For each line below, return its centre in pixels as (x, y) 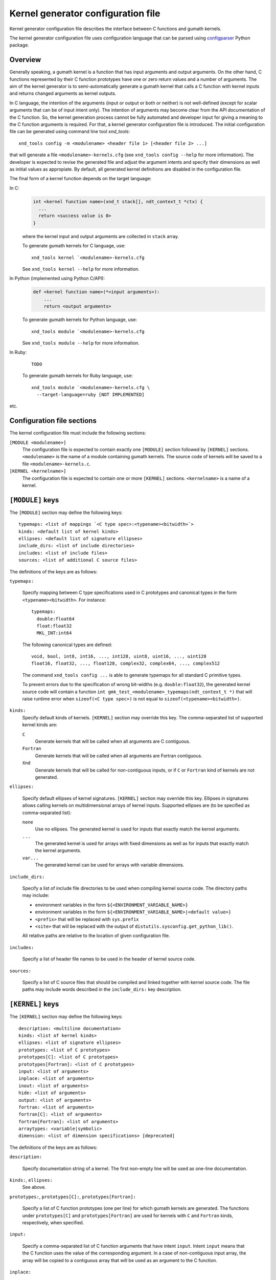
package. (19, 45)
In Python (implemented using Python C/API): (57, 279)
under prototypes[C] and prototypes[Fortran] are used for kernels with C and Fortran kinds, (128, 1215)
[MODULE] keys (34, 500)
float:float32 (54, 626)
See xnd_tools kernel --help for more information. (81, 269)
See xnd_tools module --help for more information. (81, 343)
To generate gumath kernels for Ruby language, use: (77, 376)
